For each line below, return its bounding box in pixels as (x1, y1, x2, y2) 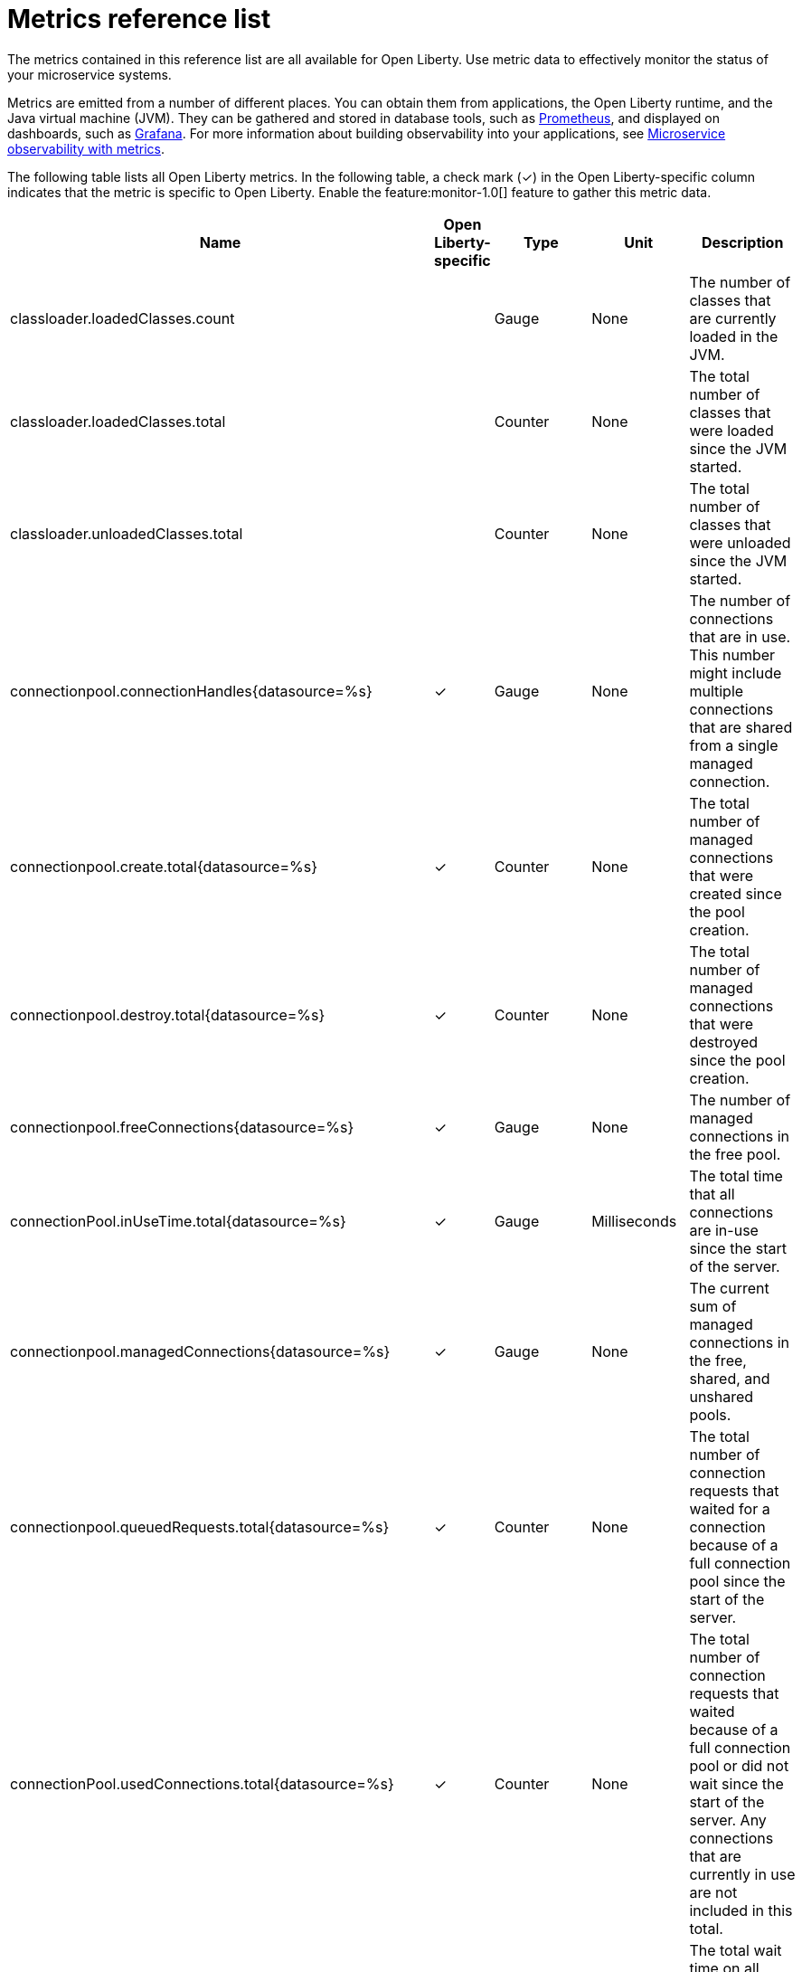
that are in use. (689, 627, 791, 646)
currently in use (689, 1864, 796, 1883)
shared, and (689, 1369, 770, 1388)
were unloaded (689, 533, 791, 552)
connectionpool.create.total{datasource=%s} (10, 857, 317, 876)
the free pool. (689, 1144, 781, 1163)
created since (689, 884, 782, 903)
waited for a (689, 1499, 770, 1518)
